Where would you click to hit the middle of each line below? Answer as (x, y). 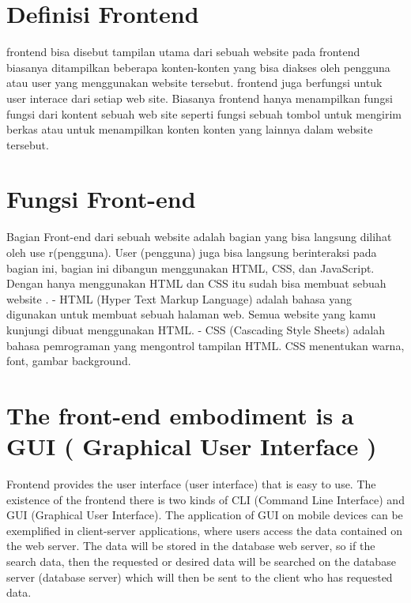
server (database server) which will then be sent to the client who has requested (200, 577)
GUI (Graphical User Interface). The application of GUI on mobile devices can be (205, 515)
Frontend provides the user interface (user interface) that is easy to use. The (191, 484)
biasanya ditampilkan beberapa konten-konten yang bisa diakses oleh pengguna (198, 67)
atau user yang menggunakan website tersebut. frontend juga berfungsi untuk (194, 83)
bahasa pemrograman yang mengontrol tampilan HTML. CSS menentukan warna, (205, 345)
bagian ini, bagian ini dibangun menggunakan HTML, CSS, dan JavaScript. (190, 268)
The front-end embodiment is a (180, 415)
